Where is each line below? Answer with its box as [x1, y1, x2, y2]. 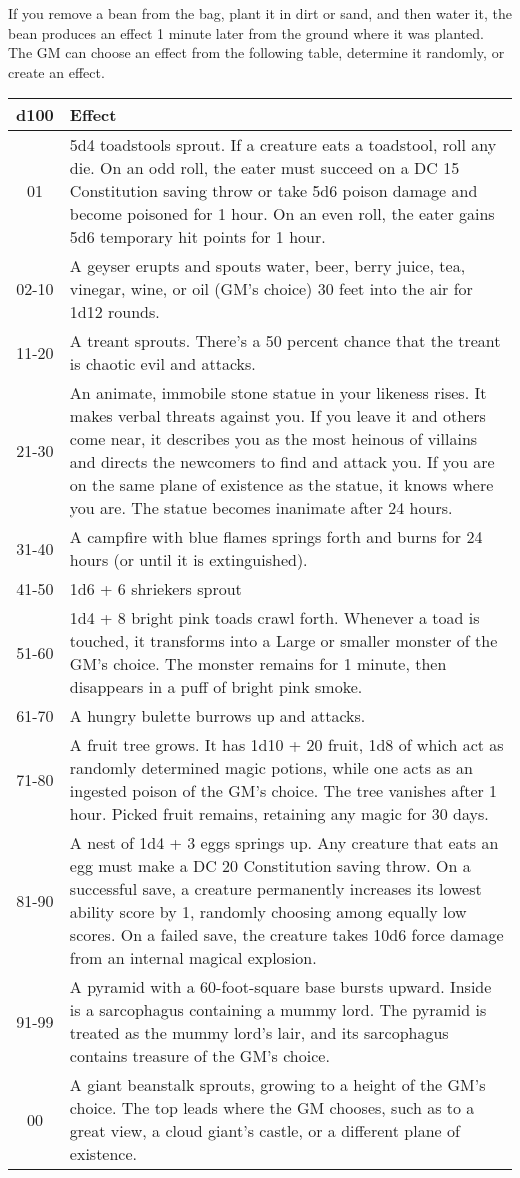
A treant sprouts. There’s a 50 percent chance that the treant [69, 329, 501, 353]
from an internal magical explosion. [69, 946, 317, 970]
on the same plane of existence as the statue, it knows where [69, 473, 494, 497]
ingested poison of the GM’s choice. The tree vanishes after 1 [69, 779, 498, 803]
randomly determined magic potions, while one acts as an [69, 756, 473, 780]
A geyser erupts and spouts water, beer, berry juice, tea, [69, 254, 466, 278]
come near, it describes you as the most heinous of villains [69, 427, 478, 451]
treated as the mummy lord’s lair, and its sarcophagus [69, 1021, 449, 1045]
